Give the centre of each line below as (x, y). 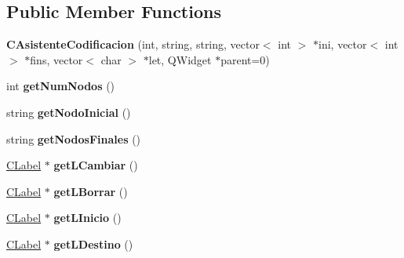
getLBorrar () (91, 191)
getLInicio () (87, 218)
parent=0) (245, 59)
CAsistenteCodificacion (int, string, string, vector (133, 44)
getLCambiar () (96, 165)
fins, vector (56, 59)
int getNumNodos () (61, 86)
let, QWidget (180, 59)
